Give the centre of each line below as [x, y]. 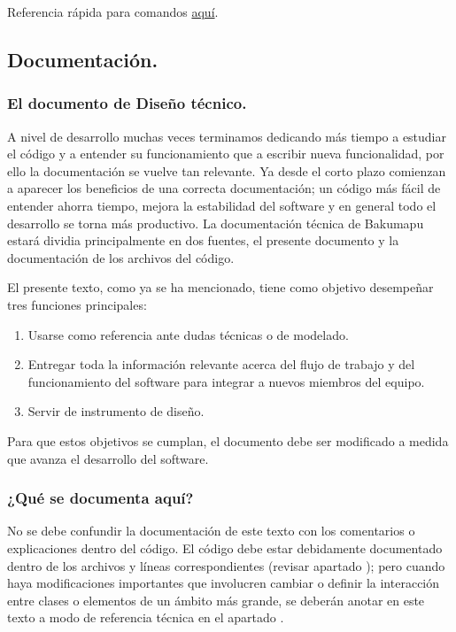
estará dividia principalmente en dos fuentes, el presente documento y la [203, 240]
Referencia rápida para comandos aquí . [113, 12]
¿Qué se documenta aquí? [100, 498]
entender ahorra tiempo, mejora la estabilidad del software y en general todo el [222, 205]
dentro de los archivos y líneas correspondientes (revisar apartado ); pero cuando [226, 565]
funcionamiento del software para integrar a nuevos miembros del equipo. [226, 381]
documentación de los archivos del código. [121, 257]
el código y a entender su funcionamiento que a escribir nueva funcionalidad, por [226, 154]
